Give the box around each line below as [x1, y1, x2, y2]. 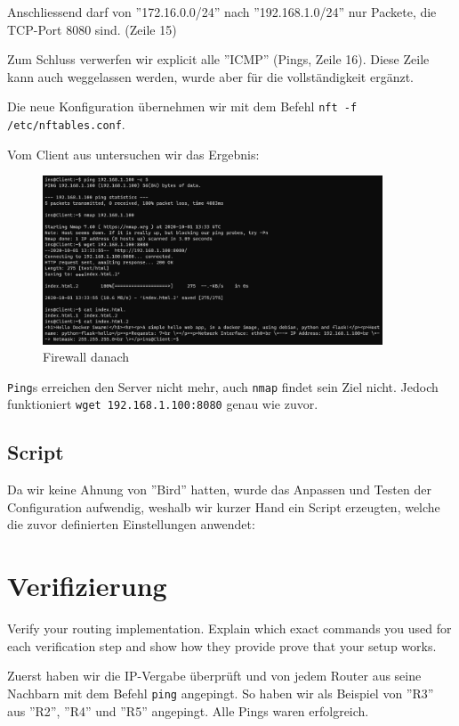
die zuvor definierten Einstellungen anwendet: [7, 515, 255, 534]
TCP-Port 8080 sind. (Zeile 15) [7, 20, 177, 38]
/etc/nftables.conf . [7, 115, 125, 134]
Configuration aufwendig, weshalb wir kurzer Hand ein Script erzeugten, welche [7, 497, 440, 516]
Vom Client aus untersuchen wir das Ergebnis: [7, 144, 260, 163]
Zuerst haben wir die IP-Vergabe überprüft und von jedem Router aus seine [7, 666, 422, 685]
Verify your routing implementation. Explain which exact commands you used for [7, 619, 452, 638]
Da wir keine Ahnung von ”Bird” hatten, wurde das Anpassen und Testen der [7, 480, 431, 499]
